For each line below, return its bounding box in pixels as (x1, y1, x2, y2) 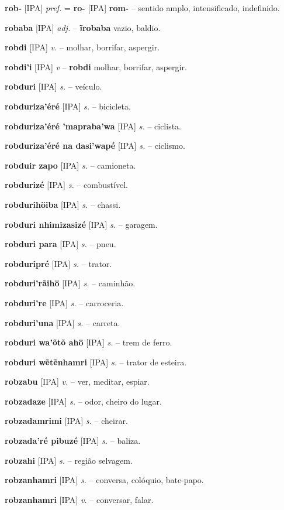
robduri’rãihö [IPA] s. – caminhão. (5, 277, 136, 289)
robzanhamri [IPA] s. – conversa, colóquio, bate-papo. (5, 474, 204, 486)
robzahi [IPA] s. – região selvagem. (5, 454, 133, 466)
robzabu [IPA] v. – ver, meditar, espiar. (5, 375, 150, 388)
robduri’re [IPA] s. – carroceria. (5, 296, 124, 309)
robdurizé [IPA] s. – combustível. (5, 179, 128, 191)
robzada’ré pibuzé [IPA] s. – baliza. (5, 434, 141, 447)
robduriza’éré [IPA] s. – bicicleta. (5, 100, 131, 112)
